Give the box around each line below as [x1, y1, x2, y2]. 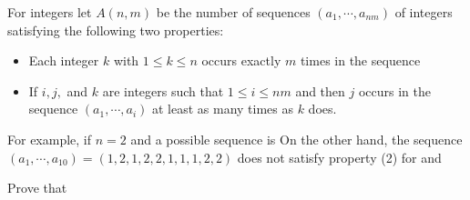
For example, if [7, 129, 92, 148]
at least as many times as [151, 99, 293, 118]
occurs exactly [201, 51, 281, 70]
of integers [394, 3, 453, 21]
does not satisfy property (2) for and [237, 147, 442, 166]
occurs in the [358, 81, 432, 100]
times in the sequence [300, 51, 421, 70]
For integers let [7, 3, 92, 21]
